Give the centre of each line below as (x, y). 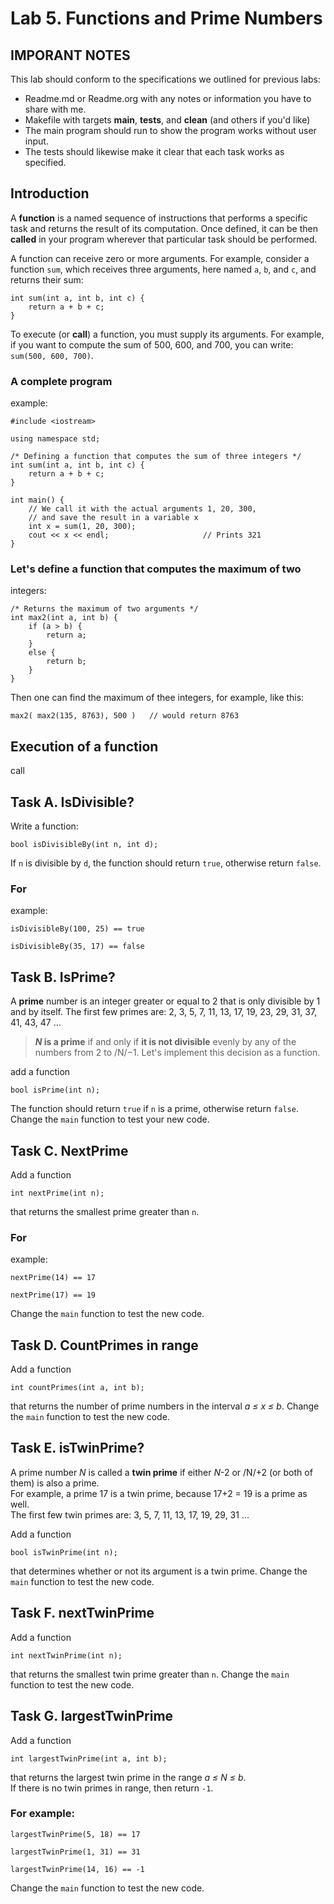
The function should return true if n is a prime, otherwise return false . (154, 1109)
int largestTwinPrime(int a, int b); (89, 1758)
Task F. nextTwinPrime (82, 1613)
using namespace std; (55, 439)
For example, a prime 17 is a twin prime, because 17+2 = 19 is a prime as (159, 1493)
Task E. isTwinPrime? (77, 1448)
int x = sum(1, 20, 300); (82, 527)
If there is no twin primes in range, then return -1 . (112, 1788)
